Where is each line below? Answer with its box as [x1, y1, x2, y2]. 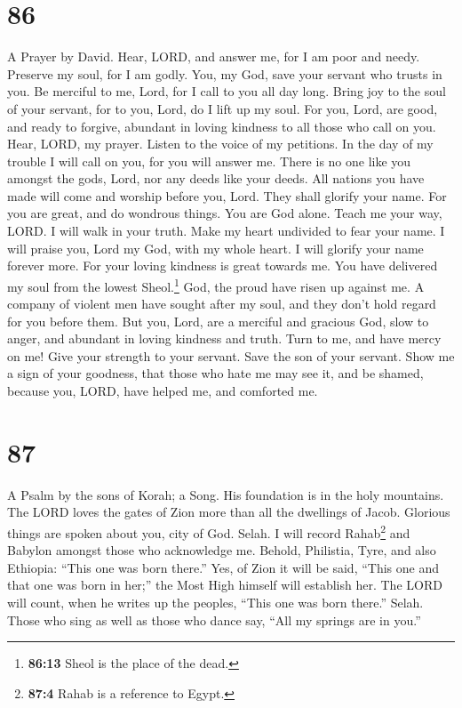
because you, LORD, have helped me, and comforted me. [7, 382, 318, 400]
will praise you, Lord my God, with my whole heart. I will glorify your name [7, 238, 424, 257]
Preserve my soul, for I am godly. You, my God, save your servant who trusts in [7, 64, 442, 83]
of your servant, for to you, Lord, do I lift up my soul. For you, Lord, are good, [7, 99, 438, 117]
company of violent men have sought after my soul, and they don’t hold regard [7, 294, 436, 313]
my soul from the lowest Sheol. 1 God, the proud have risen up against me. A [7, 274, 425, 295]
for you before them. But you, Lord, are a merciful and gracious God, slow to [7, 311, 429, 330]
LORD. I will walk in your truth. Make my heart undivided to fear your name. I [7, 221, 445, 240]
